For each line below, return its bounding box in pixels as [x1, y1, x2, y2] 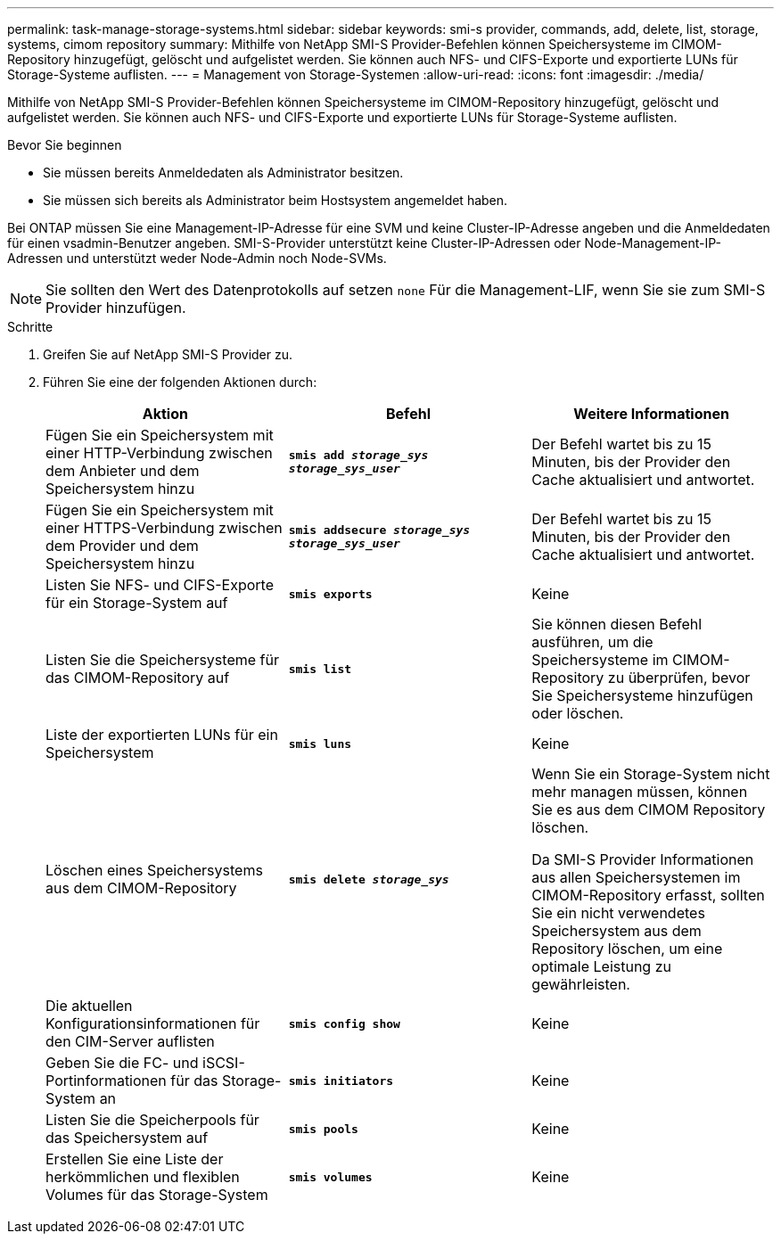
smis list [288, 662, 352, 676]
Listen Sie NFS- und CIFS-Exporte [45, 576, 275, 594]
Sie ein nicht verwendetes [531, 904, 705, 922]
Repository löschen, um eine [531, 940, 723, 957]
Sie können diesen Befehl [531, 615, 703, 633]
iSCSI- [202, 1054, 245, 1072]
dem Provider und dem [45, 537, 199, 555]
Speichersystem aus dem [531, 922, 702, 940]
